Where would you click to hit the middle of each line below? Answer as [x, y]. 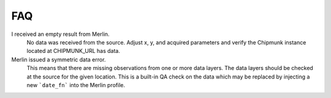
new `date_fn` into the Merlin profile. [76, 85]
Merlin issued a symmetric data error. [59, 59]
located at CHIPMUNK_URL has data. [74, 51]
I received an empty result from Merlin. [60, 34]
